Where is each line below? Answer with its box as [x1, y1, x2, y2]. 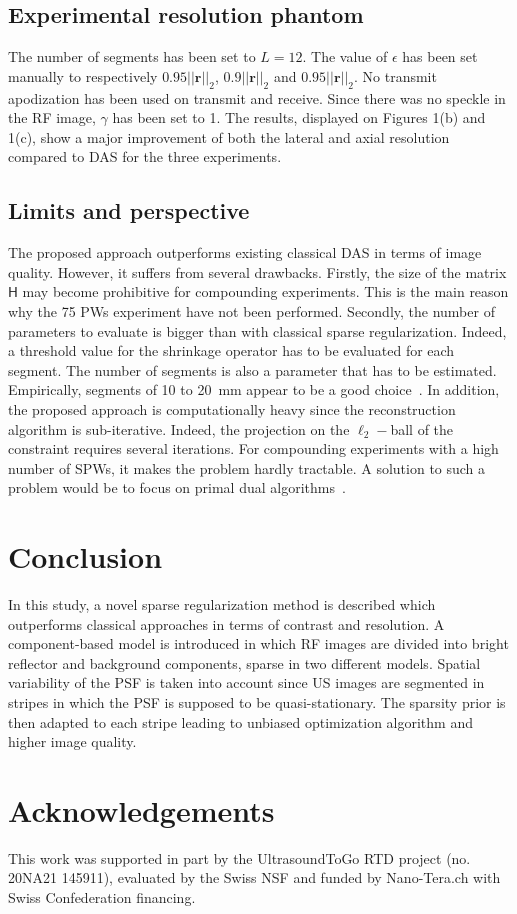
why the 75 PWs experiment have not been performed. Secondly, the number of [8, 300, 495, 321]
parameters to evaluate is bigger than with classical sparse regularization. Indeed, [8, 320, 507, 341]
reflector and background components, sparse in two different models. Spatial [8, 652, 481, 673]
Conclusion [8, 536, 163, 577]
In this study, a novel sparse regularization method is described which [8, 594, 436, 615]
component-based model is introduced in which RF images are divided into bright [8, 633, 509, 654]
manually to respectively [8, 65, 158, 86]
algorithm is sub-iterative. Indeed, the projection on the [8, 418, 350, 439]
